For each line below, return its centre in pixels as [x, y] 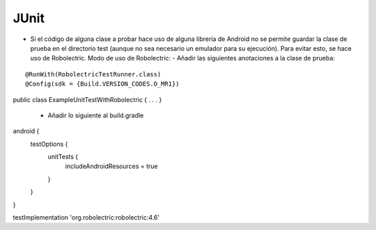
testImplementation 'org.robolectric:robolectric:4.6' [86, 217]
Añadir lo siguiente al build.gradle [96, 115]
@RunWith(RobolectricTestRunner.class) [93, 74]
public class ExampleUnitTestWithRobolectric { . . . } [87, 99]
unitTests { [63, 157]
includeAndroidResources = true [111, 166]
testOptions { [49, 144]
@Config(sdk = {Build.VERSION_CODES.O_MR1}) [103, 84]
